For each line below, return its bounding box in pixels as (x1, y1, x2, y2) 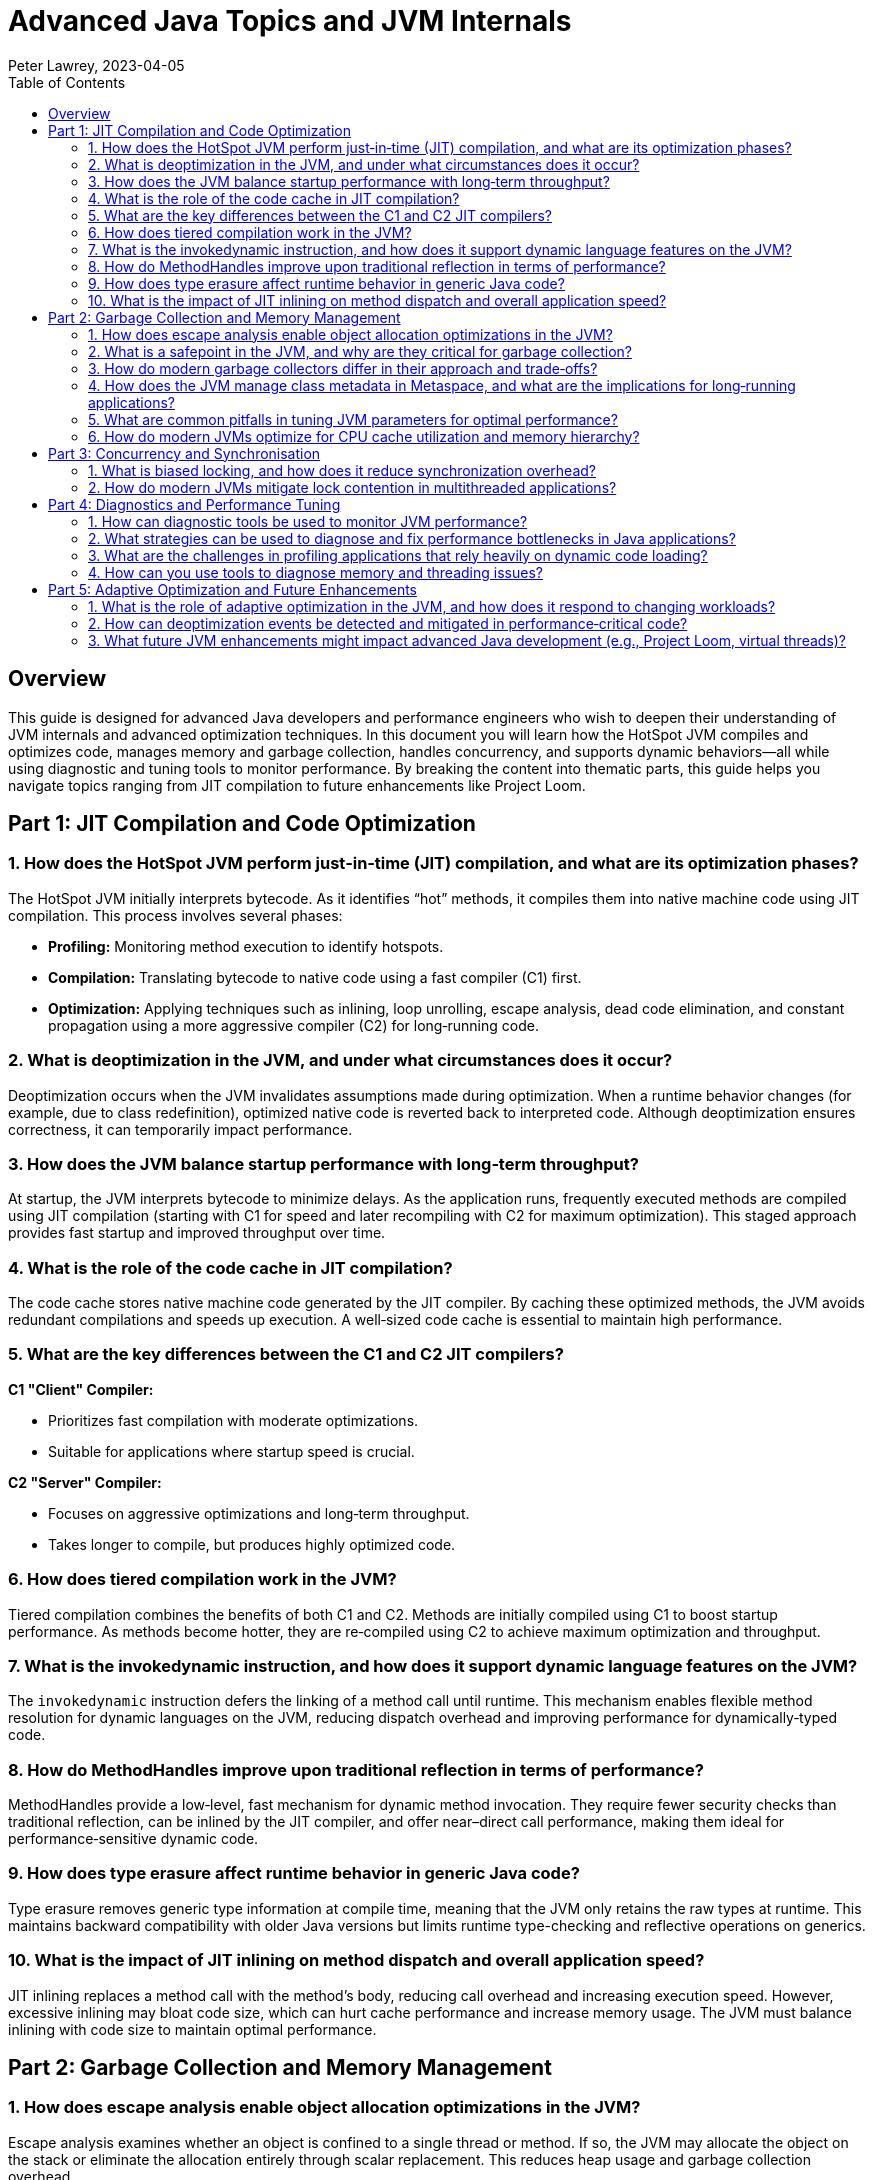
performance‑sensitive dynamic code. (8, 1830, 259, 1848)
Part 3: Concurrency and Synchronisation (48, 444, 321, 462)
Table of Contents (8, 73, 126, 91)
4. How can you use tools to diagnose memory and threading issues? (88, 563, 543, 581)
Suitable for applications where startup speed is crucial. (48, 1442, 415, 1460)
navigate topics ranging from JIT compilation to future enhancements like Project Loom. (8, 776, 586, 794)
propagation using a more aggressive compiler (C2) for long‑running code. (48, 1016, 539, 1034)
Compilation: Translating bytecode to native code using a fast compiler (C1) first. (48, 968, 582, 986)
